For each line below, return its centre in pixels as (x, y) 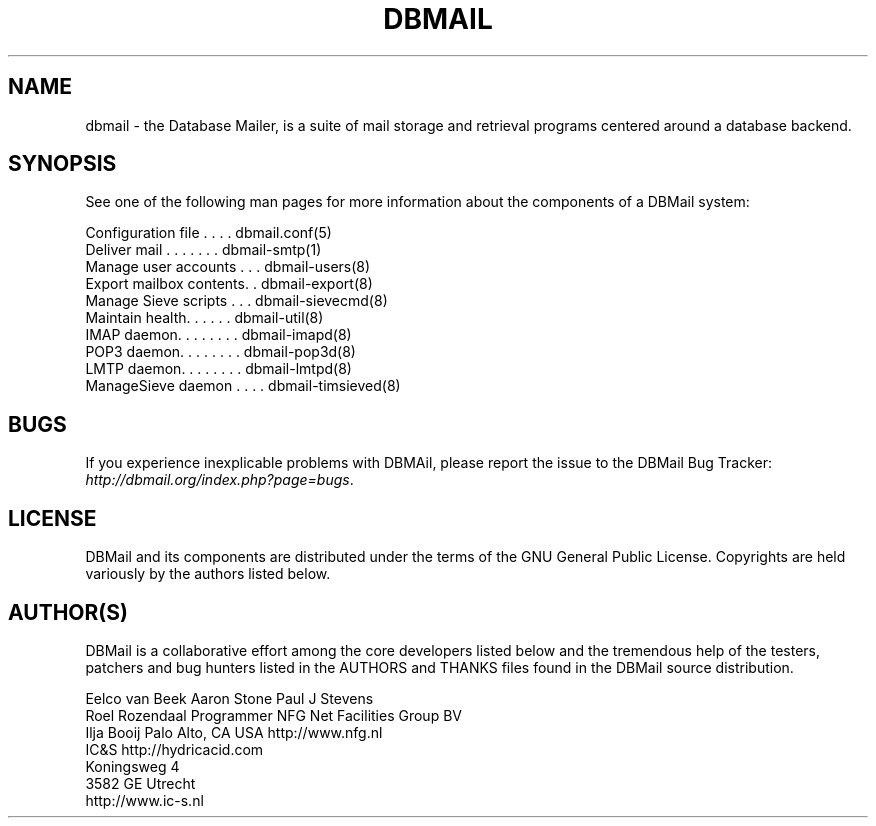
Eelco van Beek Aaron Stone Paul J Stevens (229, 698)
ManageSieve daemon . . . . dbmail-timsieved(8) (243, 386)
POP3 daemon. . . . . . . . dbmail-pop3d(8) (220, 352)
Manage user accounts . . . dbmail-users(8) (228, 267)
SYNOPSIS (62, 164)
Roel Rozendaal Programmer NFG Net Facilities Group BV (273, 715)
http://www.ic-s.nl (144, 800)
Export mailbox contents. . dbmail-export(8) (229, 284)
